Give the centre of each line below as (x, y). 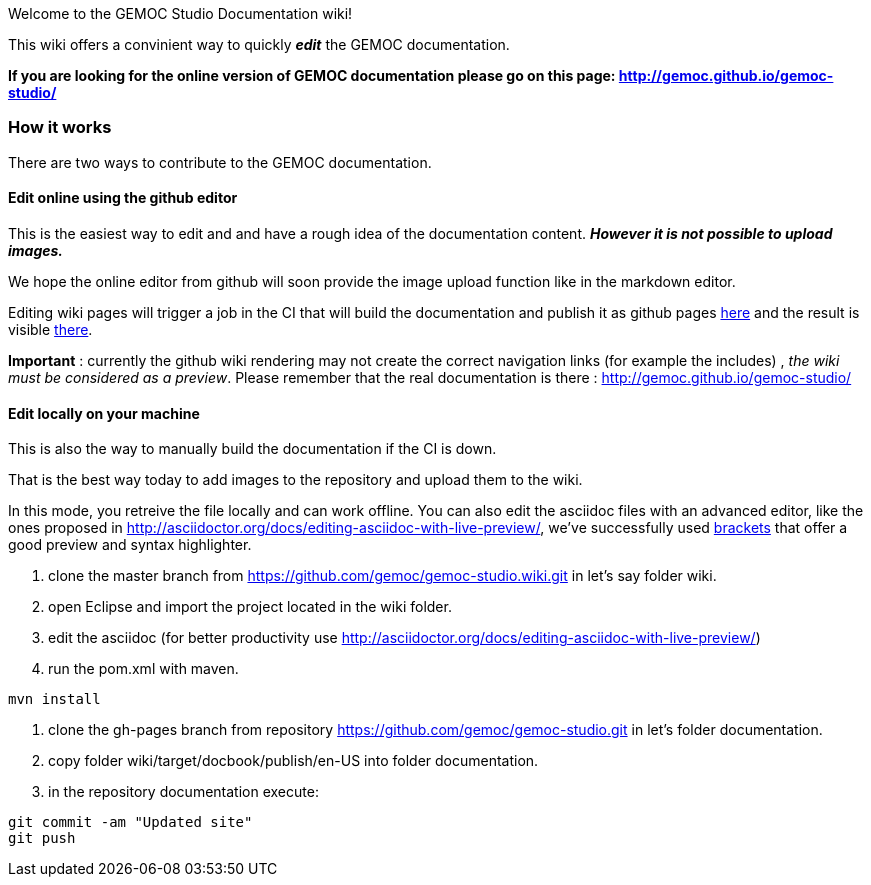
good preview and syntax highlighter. (130, 545)
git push (42, 838)
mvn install (54, 699)
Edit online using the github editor (123, 198)
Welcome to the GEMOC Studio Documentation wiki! (180, 13)
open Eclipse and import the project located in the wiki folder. (250, 607)
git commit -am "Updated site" (130, 822)
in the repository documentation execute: (183, 792)
